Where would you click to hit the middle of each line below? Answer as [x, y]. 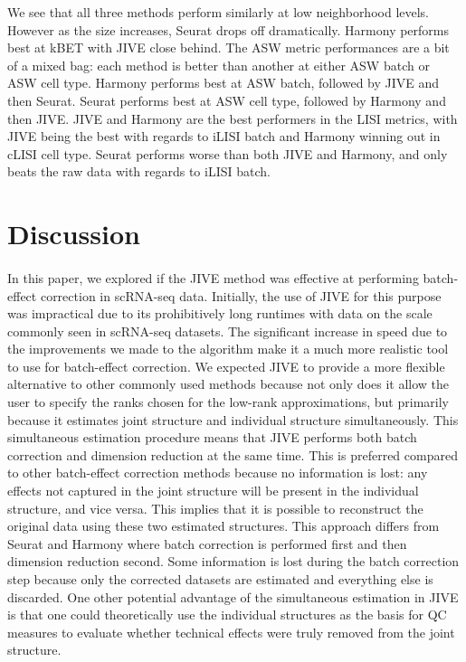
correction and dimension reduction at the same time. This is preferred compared [233, 454]
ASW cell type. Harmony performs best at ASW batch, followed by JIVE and [223, 83]
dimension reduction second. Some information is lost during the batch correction [233, 561]
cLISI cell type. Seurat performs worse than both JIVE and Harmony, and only [228, 153]
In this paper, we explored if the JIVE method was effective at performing [213, 277]
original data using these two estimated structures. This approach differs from [223, 526]
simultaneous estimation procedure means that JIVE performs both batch [212, 437]
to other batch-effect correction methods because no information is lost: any [218, 473]
